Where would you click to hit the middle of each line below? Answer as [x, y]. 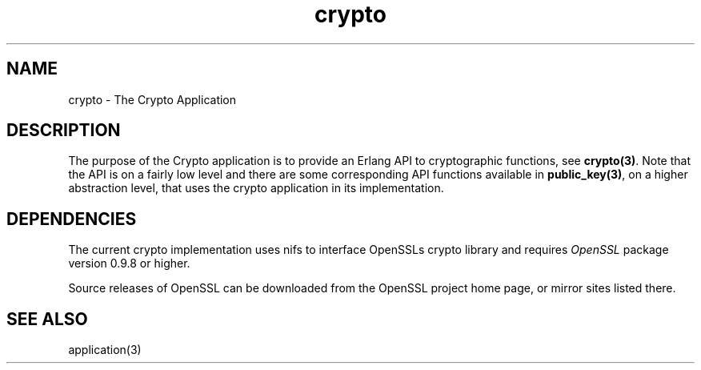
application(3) [105, 350]
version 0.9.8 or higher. [129, 263]
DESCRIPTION [64, 131]
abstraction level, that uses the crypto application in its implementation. [256, 188]
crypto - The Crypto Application [152, 99]
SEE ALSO [47, 319]
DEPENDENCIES [72, 219]
